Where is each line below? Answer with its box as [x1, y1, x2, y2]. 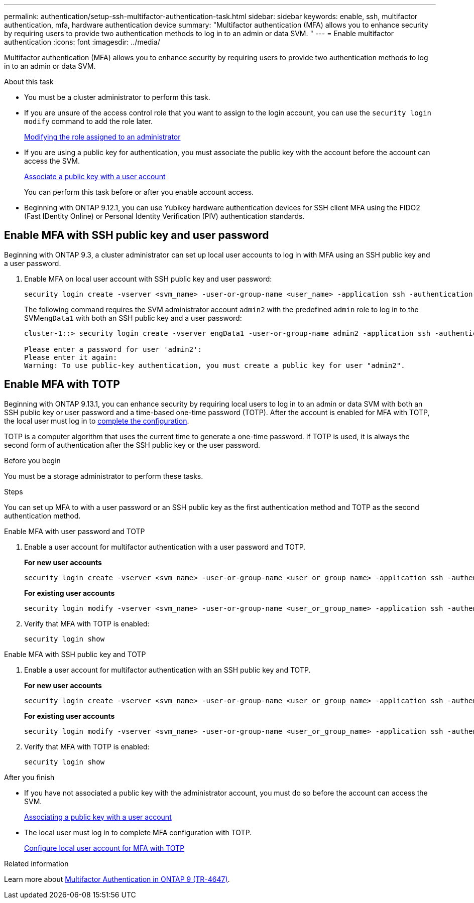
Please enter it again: [24, 353, 117, 361]
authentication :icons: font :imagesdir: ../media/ [4, 38, 160, 46]
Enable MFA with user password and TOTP [4, 527, 145, 536]
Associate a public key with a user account [24, 172, 166, 181]
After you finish [4, 772, 55, 782]
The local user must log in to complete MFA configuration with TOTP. [24, 828, 252, 837]
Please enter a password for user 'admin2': [24, 345, 202, 353]
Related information [4, 859, 69, 868]
